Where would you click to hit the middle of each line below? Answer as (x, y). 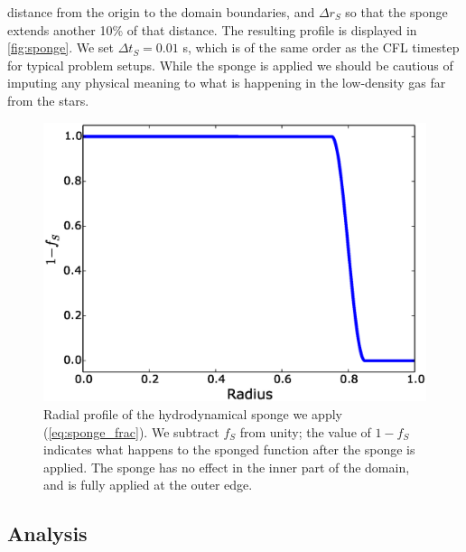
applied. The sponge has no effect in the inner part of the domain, (227, 467)
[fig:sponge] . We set (61, 47)
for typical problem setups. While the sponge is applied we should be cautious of (230, 65)
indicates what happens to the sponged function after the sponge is (229, 449)
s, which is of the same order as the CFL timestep (321, 47)
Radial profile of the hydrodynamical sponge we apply (193, 414)
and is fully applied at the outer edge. (148, 485)
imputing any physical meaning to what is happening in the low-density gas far (227, 83)
